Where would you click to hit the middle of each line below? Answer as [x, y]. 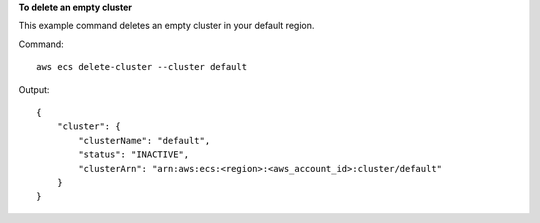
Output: [34, 89]
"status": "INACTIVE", [134, 154]
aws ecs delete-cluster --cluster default [142, 67]
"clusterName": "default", [144, 140]
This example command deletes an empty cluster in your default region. [166, 26]
